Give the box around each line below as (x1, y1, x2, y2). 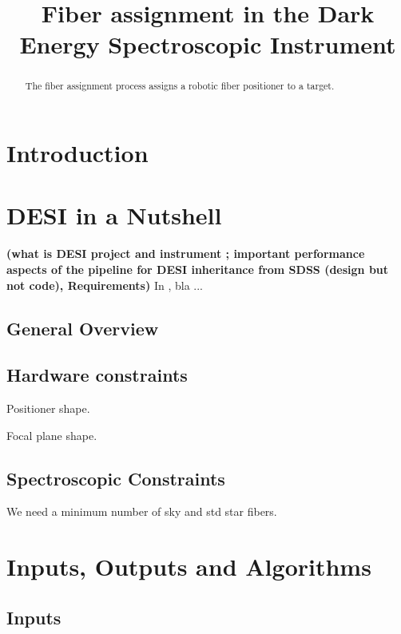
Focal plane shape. (6, 426, 97, 443)
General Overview (6, 315, 159, 340)
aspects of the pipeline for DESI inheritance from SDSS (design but (6, 260, 389, 277)
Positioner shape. (6, 400, 90, 417)
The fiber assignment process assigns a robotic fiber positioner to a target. (25, 79, 335, 93)
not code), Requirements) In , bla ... (6, 276, 203, 293)
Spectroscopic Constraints (6, 466, 225, 490)
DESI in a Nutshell (6, 199, 222, 232)
